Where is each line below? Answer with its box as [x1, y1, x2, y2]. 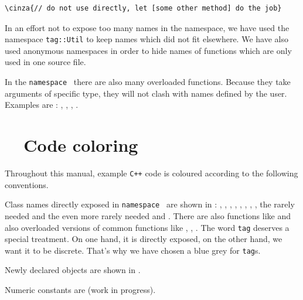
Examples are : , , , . [5, 98, 79, 111]
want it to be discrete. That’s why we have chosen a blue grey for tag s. [5, 244, 261, 256]
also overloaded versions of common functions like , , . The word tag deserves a [5, 221, 290, 233]
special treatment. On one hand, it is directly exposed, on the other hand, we [5, 233, 282, 245]
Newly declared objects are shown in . [5, 264, 141, 276]
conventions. [5, 178, 49, 190]
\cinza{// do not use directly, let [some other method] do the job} [5, 4, 282, 12]
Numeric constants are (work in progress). [5, 284, 156, 295]
